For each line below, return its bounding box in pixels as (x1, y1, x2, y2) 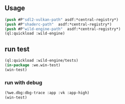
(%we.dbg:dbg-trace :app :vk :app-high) (4, 91, 90, 96)
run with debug (4, 79, 43, 86)
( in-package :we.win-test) (4, 63, 61, 68)
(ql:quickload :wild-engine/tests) (4, 58, 79, 63)
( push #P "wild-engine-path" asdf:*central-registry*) (4, 26, 121, 31)
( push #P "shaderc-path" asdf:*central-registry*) (4, 22, 112, 27)
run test (4, 45, 30, 53)
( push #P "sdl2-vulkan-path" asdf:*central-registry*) (4, 17, 119, 22)
